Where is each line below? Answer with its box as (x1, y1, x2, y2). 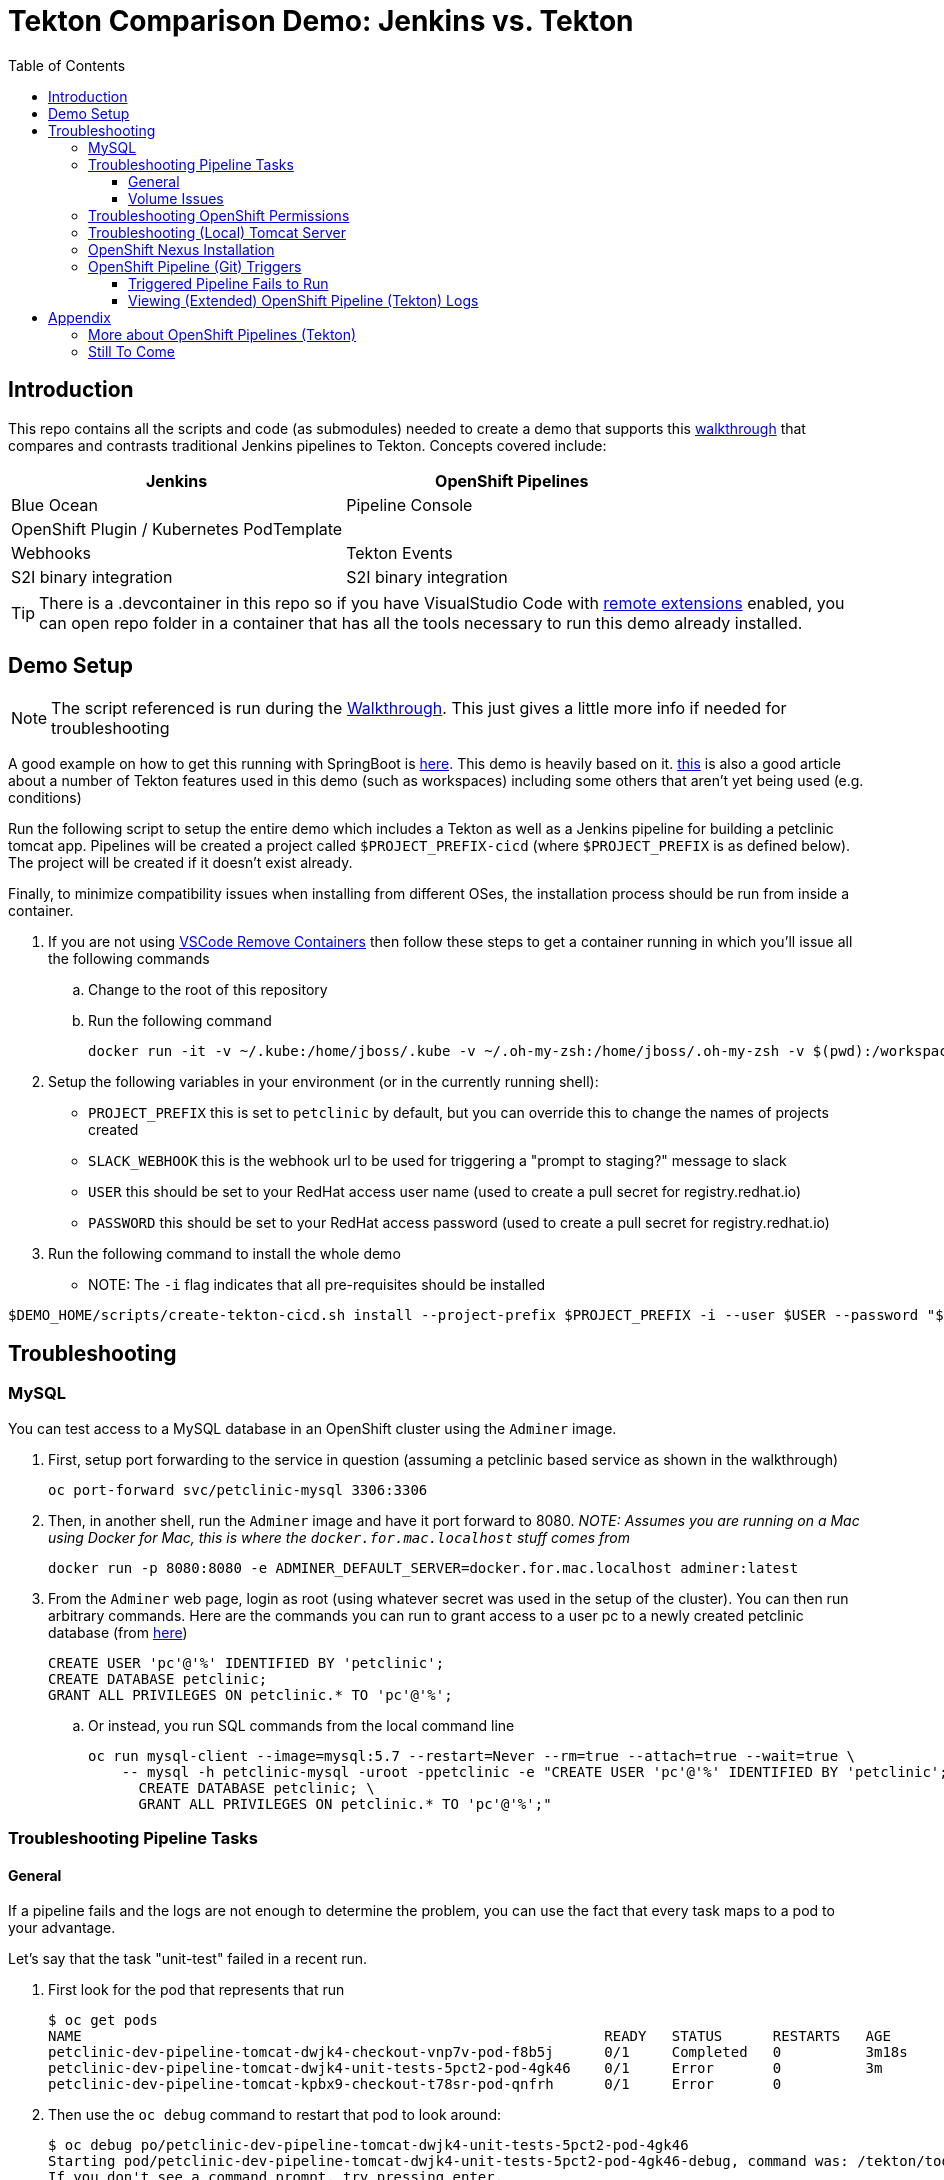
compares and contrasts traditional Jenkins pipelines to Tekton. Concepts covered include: (8, 436, 607, 454)
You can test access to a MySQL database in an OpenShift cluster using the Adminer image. (8, 1419, 617, 1437)
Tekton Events (346, 542, 453, 563)
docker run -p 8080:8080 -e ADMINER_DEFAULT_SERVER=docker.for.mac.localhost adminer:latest (48, 1559, 799, 1576)
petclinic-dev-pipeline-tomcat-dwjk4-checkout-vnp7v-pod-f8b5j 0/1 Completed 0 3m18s (48, 2044, 908, 2061)
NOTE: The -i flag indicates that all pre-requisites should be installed (88, 1276, 546, 1294)
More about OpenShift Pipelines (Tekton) (88, 325, 357, 343)
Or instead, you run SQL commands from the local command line (88, 1716, 515, 1734)
